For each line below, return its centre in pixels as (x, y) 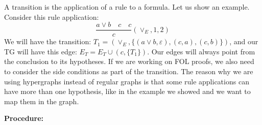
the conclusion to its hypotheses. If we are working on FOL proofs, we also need (129, 61)
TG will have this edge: (41, 51)
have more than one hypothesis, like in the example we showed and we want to (127, 91)
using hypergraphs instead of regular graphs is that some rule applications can (127, 81)
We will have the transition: (48, 41)
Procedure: (24, 118)
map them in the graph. (42, 101)
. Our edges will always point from (201, 51)
